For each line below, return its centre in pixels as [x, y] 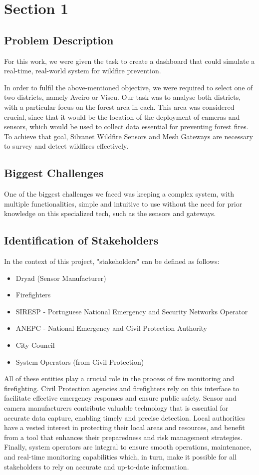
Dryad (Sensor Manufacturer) [61, 278]
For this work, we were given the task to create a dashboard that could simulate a [129, 61]
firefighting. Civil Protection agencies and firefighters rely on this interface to [122, 388]
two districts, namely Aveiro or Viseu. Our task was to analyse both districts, [123, 97]
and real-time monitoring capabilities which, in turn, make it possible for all [120, 457]
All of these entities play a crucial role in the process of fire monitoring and [119, 378]
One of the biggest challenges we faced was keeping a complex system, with [119, 194]
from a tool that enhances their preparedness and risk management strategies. [123, 437]
